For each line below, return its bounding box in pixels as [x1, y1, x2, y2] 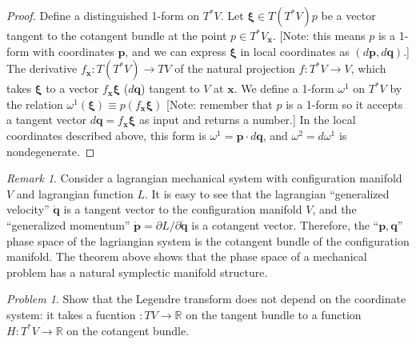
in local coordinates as [240, 42, 350, 59]
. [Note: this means [272, 27, 366, 43]
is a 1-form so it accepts [286, 95, 403, 112]
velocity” [6, 201, 50, 218]
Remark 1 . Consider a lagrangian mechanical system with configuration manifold [6, 170, 402, 186]
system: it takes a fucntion [6, 306, 136, 322]
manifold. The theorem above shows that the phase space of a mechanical [6, 248, 367, 265]
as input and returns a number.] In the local [138, 111, 356, 128]
